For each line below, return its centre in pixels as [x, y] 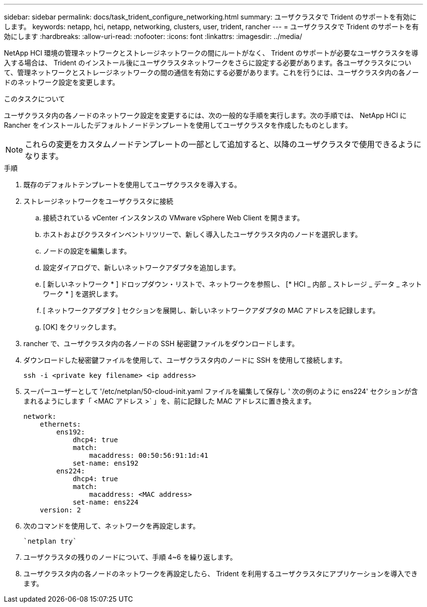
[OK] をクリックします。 [82, 327]
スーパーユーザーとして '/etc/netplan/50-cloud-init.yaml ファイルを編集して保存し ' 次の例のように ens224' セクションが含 [221, 391]
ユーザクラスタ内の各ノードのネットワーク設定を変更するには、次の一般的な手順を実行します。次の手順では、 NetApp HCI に [205, 115]
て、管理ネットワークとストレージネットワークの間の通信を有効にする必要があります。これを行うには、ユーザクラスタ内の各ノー [212, 72]
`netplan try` [50, 541]
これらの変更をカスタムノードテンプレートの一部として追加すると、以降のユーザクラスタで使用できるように [223, 144]
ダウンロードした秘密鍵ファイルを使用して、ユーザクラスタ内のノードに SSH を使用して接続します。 [185, 360]
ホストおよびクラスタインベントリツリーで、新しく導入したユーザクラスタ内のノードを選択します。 [203, 234]
